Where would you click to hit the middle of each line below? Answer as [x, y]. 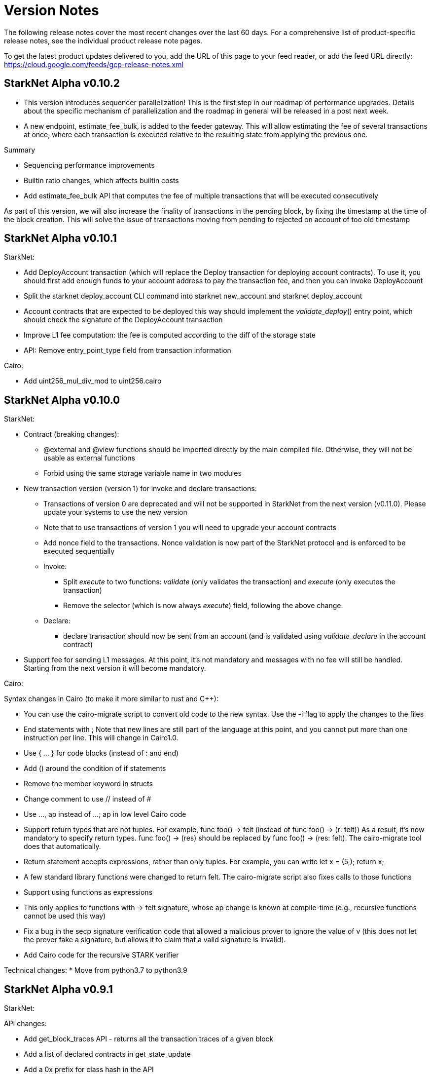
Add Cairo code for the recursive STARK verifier [101, 955]
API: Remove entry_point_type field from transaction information [127, 350]
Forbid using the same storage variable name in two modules [143, 473]
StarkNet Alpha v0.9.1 [58, 989]
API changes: [25, 1024]
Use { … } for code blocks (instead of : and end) [101, 753]
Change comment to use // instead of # [88, 799]
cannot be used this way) [65, 916]
